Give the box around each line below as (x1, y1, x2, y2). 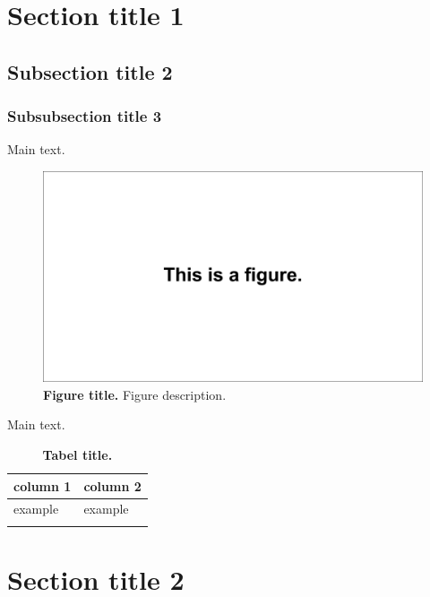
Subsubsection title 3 (7, 105, 162, 127)
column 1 (13, 476, 72, 495)
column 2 (83, 476, 142, 495)
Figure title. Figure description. (43, 385, 227, 403)
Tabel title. (42, 445, 113, 463)
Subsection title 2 (7, 57, 173, 85)
